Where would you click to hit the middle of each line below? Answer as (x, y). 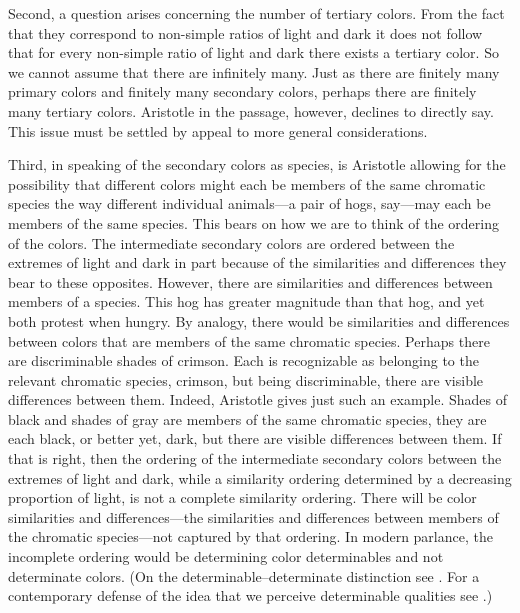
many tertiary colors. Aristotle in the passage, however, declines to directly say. (251, 110)
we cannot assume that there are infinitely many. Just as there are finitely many (254, 71)
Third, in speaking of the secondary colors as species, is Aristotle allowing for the (257, 164)
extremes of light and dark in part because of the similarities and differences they (257, 262)
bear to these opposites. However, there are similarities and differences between (250, 281)
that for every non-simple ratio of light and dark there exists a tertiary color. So (253, 52)
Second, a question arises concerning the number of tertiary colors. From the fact (256, 13)
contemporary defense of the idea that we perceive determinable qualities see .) (250, 595)
